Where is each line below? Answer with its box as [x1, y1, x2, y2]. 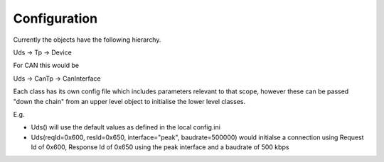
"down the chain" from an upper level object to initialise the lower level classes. [13, 97, 245, 105]
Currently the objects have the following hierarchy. [13, 35, 161, 44]
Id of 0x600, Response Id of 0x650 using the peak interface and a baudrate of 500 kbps [31, 143, 289, 151]
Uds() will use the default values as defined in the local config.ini [31, 123, 220, 132]
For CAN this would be [13, 61, 80, 70]
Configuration [13, 11, 98, 26]
